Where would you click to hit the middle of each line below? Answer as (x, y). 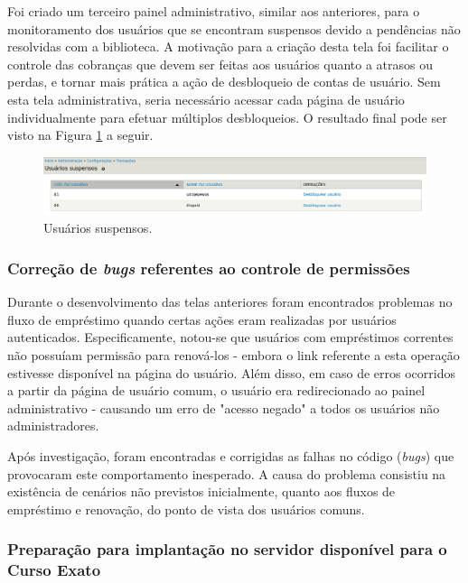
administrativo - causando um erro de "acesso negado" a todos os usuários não (224, 407)
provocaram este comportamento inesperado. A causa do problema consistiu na (227, 473)
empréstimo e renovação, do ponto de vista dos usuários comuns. (186, 509)
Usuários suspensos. (98, 228)
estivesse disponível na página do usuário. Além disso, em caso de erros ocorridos (231, 372)
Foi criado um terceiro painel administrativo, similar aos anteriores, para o (214, 11)
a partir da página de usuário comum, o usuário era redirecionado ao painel (216, 390)
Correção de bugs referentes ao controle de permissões (209, 268)
